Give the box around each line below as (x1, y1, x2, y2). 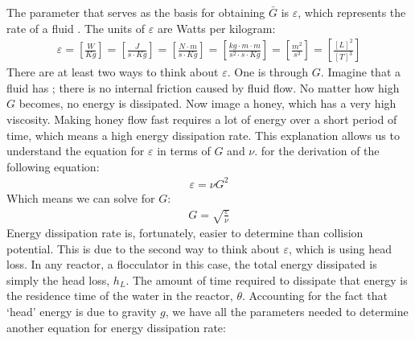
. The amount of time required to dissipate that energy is (125, 271, 408, 288)
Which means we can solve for (6, 189, 155, 206)
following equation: (6, 158, 100, 175)
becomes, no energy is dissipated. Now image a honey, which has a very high (18, 95, 397, 112)
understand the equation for (6, 142, 145, 159)
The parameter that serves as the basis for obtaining (6, 4, 265, 20)
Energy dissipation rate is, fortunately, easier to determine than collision (6, 224, 364, 241)
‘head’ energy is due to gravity (6, 303, 157, 320)
